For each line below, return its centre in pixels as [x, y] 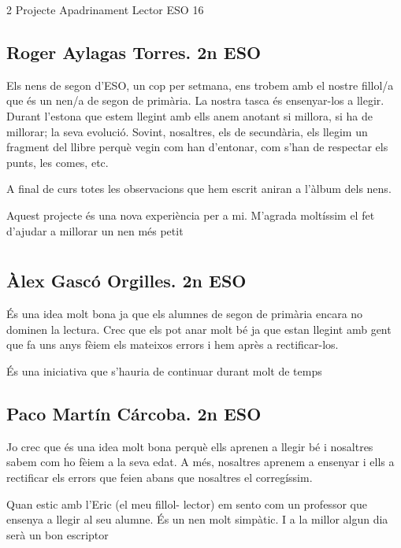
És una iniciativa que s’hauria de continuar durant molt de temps [164, 370]
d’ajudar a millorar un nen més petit [95, 230]
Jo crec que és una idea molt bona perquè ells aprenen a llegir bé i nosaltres [190, 446]
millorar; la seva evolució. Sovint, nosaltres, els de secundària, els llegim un [187, 131]
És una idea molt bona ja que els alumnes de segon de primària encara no [185, 314]
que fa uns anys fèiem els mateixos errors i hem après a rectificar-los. [173, 344]
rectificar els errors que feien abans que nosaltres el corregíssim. [160, 477]
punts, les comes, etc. [58, 162]
